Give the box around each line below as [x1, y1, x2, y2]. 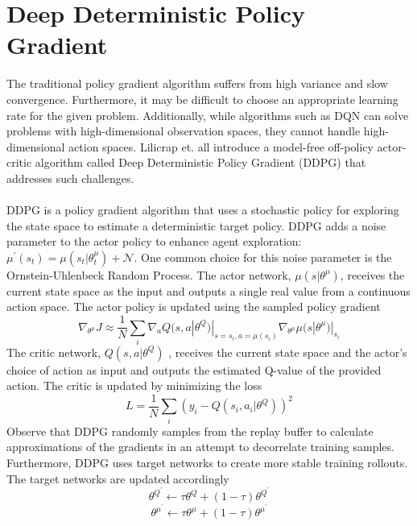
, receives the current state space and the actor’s [168, 343, 407, 360]
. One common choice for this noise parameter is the [134, 248, 392, 265]
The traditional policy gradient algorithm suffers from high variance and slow [6, 75, 388, 92]
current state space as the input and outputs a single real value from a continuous [6, 282, 411, 299]
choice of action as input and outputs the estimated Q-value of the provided [6, 361, 382, 378]
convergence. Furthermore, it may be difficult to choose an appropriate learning [6, 90, 398, 107]
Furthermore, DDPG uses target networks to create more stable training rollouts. [6, 454, 408, 470]
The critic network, [6, 343, 101, 360]
